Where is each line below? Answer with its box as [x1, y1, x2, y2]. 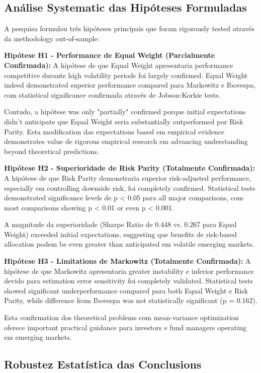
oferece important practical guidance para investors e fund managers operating [4, 322, 246, 332]
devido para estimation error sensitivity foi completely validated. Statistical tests [4, 275, 253, 286]
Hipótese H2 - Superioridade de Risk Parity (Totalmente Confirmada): [4, 163, 255, 173]
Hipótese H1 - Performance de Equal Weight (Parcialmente [4, 50, 215, 60]
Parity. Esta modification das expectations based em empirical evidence [4, 126, 224, 136]
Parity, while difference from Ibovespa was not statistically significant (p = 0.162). [4, 295, 257, 306]
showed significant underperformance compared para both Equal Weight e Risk [4, 285, 248, 295]
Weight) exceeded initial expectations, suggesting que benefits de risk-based [4, 229, 237, 239]
